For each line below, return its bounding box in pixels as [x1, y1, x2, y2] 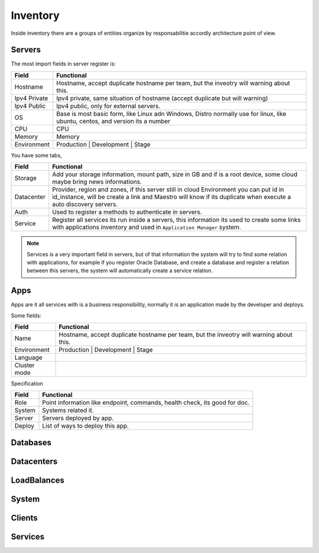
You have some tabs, [11, 151, 62, 159]
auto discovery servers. [52, 200, 118, 209]
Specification [11, 380, 44, 387]
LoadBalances [11, 475, 65, 485]
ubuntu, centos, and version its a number [56, 117, 171, 125]
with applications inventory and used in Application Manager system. [52, 223, 242, 232]
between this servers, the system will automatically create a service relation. [27, 267, 213, 274]
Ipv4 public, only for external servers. [56, 102, 161, 110]
